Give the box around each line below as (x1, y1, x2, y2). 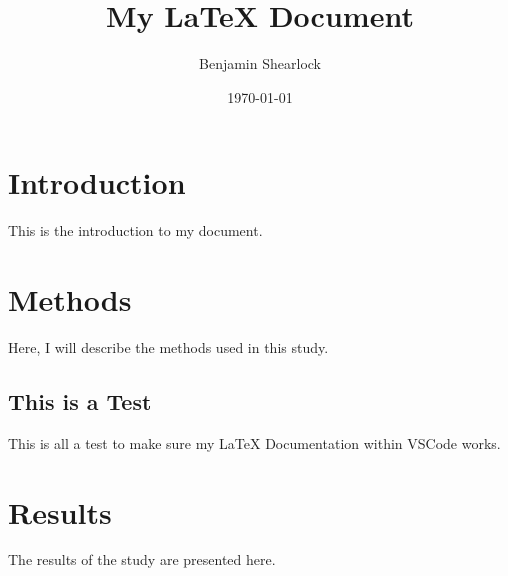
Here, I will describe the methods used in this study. (8, 336, 329, 357)
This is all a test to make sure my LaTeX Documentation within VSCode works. (8, 432, 501, 453)
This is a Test (8, 385, 152, 416)
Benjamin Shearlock (199, 53, 321, 74)
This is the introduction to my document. (8, 220, 263, 241)
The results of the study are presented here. (8, 549, 276, 570)
